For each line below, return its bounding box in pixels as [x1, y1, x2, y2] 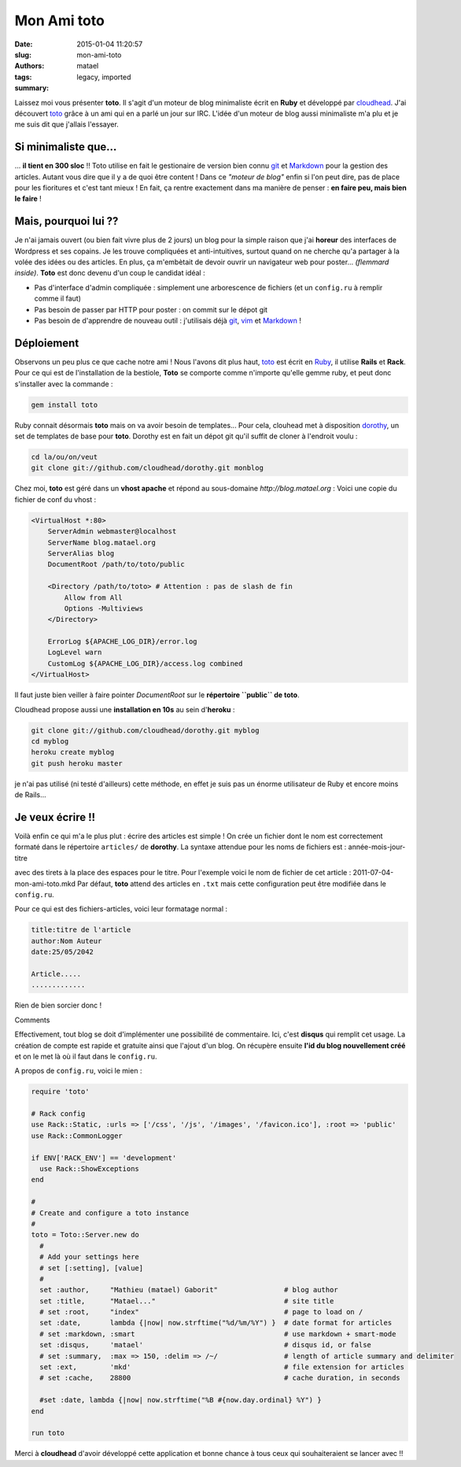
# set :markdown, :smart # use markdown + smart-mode [39, 1329, 396, 1338]
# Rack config [31, 1110, 86, 1118]
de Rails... [14, 790, 46, 800]
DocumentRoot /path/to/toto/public [47, 560, 185, 569]
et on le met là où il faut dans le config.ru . [14, 1051, 157, 1061]
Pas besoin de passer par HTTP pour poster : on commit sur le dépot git [34, 305, 267, 314]
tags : [14, 72, 32, 82]
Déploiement [14, 336, 79, 349]
